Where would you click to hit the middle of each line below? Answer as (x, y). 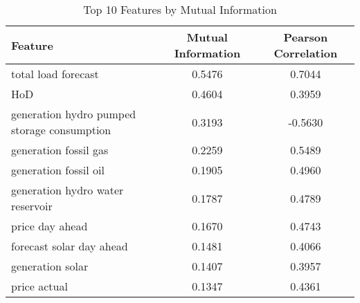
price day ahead (49, 226)
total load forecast (55, 74)
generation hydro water (67, 190)
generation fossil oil (58, 170)
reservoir (32, 206)
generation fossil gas (60, 150)
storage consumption (61, 130)
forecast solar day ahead (70, 246)
